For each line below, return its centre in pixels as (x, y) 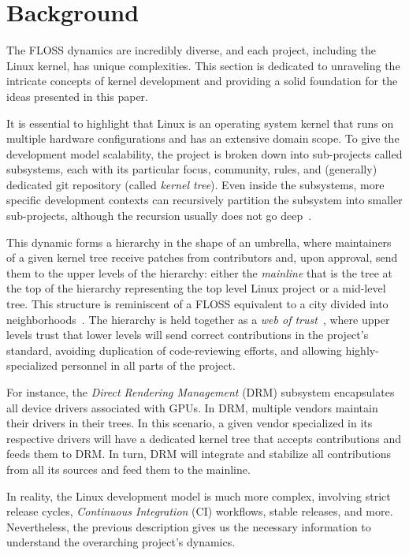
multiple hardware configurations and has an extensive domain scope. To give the (203, 138)
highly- (362, 350)
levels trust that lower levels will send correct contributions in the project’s (188, 335)
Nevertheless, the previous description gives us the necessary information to (189, 526)
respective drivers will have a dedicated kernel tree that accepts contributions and (204, 438)
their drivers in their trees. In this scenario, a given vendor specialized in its (190, 423)
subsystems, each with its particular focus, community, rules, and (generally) (192, 169)
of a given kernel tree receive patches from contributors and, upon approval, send (202, 257)
